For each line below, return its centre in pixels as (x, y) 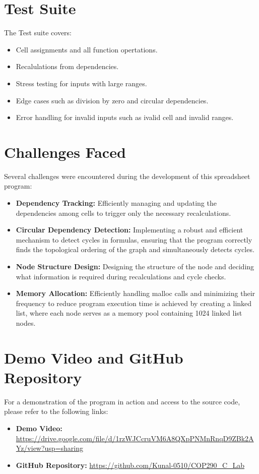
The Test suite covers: (38, 33)
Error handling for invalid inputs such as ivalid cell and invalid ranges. (125, 117)
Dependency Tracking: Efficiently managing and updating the (116, 203)
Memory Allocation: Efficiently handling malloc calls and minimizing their (136, 293)
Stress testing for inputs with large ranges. (81, 83)
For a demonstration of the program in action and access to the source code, (122, 401)
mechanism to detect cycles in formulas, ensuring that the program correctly (134, 239)
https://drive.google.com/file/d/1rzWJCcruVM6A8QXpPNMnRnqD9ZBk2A (135, 438)
